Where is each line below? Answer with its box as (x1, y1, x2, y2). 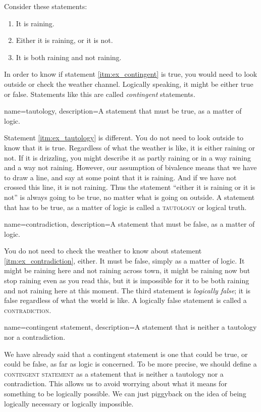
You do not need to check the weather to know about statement (4, 245, 202, 256)
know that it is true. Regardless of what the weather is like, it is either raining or (4, 142, 255, 152)
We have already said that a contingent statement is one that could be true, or (4, 348, 248, 359)
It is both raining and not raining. (16, 51, 122, 62)
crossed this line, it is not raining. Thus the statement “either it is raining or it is (4, 182, 255, 192)
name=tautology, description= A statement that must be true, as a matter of (4, 106, 242, 116)
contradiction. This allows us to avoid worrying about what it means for (4, 378, 227, 389)
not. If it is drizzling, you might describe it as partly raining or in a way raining (4, 152, 251, 163)
